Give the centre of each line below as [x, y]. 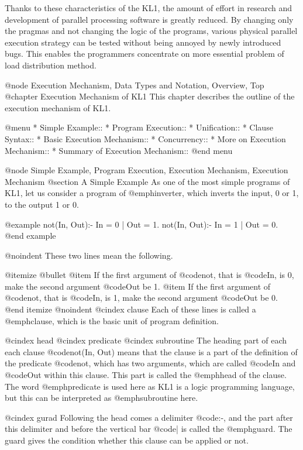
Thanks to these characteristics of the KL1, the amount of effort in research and [149, 8]
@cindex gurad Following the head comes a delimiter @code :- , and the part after [149, 417]
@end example [30, 236]
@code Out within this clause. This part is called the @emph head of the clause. [146, 375]
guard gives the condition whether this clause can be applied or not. [127, 440]
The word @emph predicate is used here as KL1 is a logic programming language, [150, 386]
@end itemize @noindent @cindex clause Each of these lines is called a [130, 309]
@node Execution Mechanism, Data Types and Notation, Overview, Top [135, 85]
